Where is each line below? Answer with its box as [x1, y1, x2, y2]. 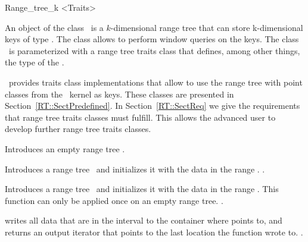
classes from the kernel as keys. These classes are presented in [5, 87, 234, 100]
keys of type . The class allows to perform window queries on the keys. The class [5, 33, 299, 45]
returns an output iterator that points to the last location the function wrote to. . [5, 225, 303, 238]
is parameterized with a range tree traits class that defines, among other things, [8, 44, 300, 56]
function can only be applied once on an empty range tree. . [5, 194, 223, 206]
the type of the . [5, 56, 64, 68]
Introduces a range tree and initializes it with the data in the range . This [5, 183, 279, 195]
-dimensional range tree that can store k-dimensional [110, 21, 303, 33]
